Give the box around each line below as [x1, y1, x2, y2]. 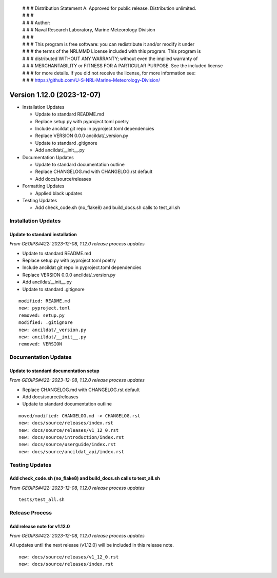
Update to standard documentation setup [9, 368, 100, 374]
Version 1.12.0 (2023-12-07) [9, 90, 101, 99]
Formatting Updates [22, 183, 65, 189]
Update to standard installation [9, 231, 77, 237]
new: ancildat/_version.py [18, 326, 87, 333]
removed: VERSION [18, 341, 62, 347]
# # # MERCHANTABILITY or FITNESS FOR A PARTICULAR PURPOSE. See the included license [22, 63, 223, 69]
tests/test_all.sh [18, 497, 65, 503]
